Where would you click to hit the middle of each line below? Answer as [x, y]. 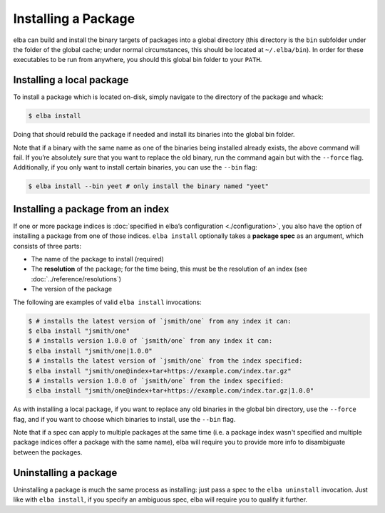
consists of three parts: [47, 246]
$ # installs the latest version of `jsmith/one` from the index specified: [165, 361]
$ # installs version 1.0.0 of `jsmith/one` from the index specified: [156, 380]
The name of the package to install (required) [97, 259]
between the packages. [48, 452]
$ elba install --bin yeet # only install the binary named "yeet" [149, 186]
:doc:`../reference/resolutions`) [76, 279]
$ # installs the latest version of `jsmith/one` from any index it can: [160, 321]
